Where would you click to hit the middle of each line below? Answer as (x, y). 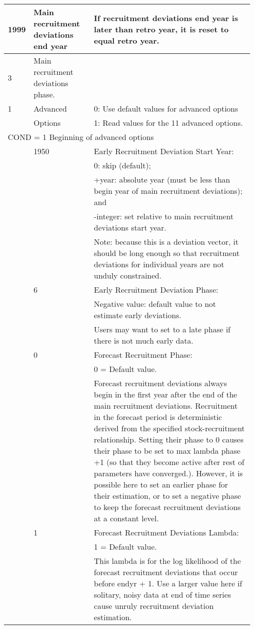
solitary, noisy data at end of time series (162, 594)
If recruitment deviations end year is (166, 18)
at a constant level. (127, 518)
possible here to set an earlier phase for (161, 484)
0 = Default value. (125, 369)
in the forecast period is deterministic (158, 417)
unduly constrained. (128, 275)
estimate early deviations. (138, 315)
